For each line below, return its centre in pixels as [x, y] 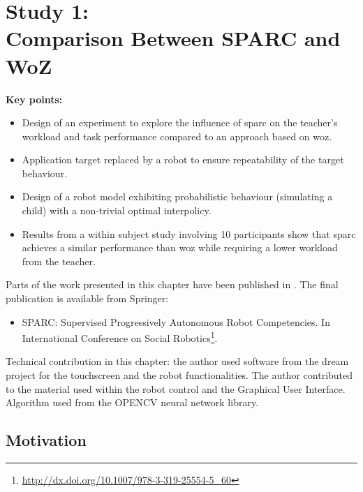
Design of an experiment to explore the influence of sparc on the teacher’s [180, 122]
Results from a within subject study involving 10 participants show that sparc [189, 233]
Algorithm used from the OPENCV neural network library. [132, 402]
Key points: [34, 99]
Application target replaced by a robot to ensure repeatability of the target [183, 159]
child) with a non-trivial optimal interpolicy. [117, 210]
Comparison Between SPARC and [173, 38]
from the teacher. [59, 261]
